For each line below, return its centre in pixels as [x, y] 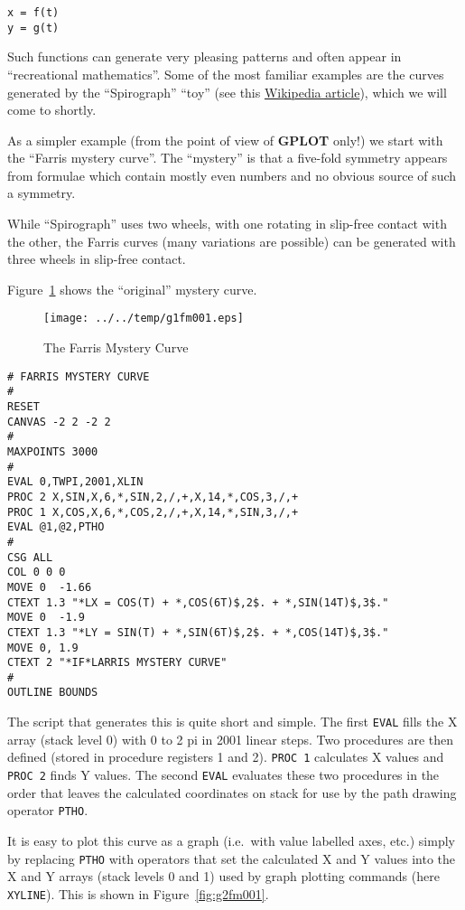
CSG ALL [30, 557]
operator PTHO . [48, 810]
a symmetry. [42, 193]
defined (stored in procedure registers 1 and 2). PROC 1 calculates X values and [226, 757]
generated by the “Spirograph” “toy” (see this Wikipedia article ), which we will [227, 92]
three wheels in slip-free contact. [97, 259]
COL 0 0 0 [37, 572]
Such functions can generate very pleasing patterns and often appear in [205, 56]
